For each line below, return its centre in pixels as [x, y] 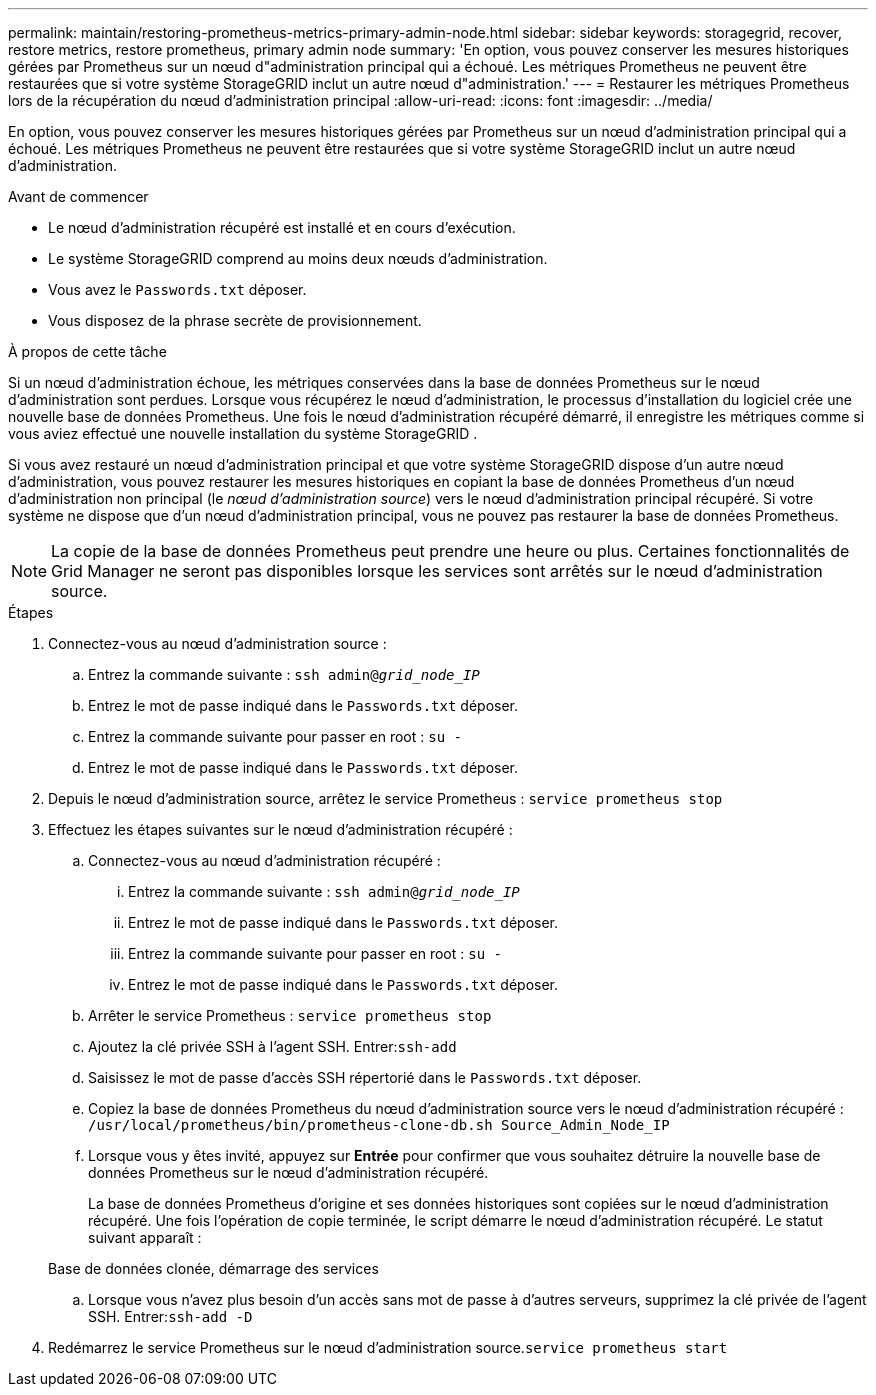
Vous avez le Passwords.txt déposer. [177, 289]
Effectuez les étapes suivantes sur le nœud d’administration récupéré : [280, 829]
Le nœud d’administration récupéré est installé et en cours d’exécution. [282, 227]
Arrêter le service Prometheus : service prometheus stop [290, 1015]
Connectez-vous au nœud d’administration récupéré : [264, 860]
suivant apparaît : [145, 1237]
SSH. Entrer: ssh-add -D [170, 1316]
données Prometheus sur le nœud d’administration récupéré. [288, 1172]
